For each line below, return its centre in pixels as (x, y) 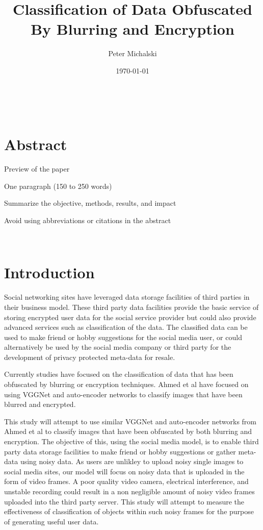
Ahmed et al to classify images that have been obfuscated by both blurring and (128, 431)
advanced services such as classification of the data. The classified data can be (126, 327)
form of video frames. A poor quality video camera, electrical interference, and (126, 481)
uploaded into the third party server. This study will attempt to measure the (124, 501)
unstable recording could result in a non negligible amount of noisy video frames (129, 491)
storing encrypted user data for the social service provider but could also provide (130, 317)
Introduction (49, 272)
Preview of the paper (37, 169)
